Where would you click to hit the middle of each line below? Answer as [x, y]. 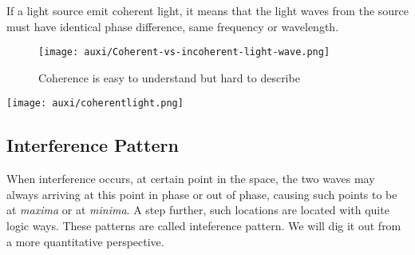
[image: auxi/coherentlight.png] [95, 104]
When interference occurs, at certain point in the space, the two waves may [191, 179]
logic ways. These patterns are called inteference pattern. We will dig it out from [204, 226]
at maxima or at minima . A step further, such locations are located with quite [198, 210]
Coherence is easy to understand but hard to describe [169, 77]
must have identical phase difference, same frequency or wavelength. [173, 26]
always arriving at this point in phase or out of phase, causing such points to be [202, 194]
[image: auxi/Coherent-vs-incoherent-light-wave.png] [184, 52]
